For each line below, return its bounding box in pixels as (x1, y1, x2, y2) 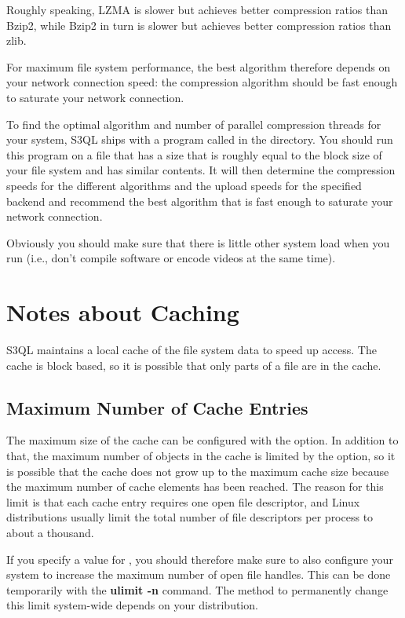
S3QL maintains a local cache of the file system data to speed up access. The (6, 342, 377, 358)
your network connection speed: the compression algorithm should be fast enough (6, 74, 398, 90)
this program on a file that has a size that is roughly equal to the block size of (6, 146, 382, 163)
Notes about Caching (6, 296, 239, 328)
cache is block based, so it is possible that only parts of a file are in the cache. (6, 357, 381, 373)
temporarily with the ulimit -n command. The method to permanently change (6, 581, 389, 598)
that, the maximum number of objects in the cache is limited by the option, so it (6, 448, 396, 464)
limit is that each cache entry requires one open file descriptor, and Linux (6, 493, 360, 510)
